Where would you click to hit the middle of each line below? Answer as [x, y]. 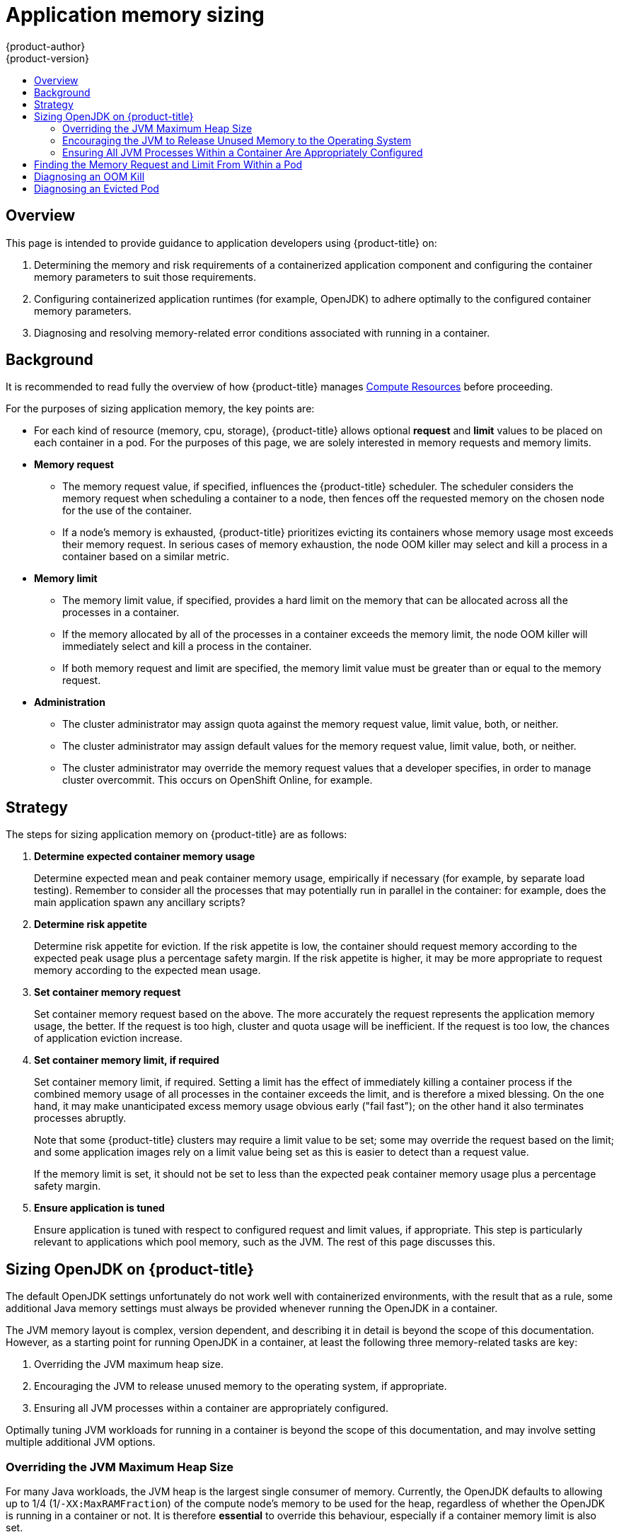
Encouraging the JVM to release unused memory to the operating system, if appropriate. [241, 1386]
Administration [70, 702]
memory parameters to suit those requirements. [145, 277]
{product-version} [48, 58]
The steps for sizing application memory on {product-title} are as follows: [177, 835]
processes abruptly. [80, 1118]
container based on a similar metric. [146, 557]
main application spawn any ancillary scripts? [140, 903]
